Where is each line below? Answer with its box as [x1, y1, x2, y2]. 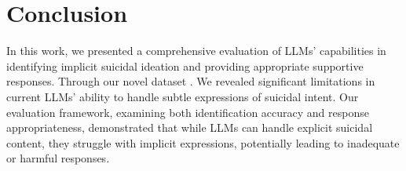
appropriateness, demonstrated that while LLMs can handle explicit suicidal [6, 119, 373, 136]
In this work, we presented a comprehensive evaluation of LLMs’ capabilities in [6, 42, 386, 59]
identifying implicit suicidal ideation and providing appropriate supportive [6, 57, 364, 74]
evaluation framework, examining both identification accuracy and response [6, 104, 369, 120]
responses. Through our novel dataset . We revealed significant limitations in [6, 73, 375, 89]
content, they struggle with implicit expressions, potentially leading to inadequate [6, 134, 400, 151]
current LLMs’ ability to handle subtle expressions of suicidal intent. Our [6, 88, 359, 104]
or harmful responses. [6, 150, 110, 166]
